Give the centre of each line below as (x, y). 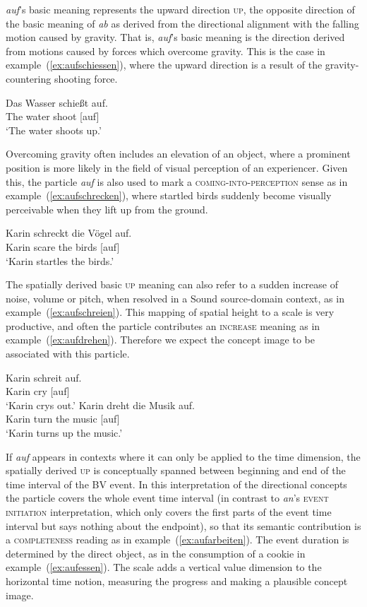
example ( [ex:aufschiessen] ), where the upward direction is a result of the (164, 65)
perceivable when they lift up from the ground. (107, 209)
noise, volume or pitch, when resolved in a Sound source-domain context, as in (175, 298)
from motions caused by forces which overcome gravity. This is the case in (166, 51)
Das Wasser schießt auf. (57, 102)
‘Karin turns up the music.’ (64, 433)
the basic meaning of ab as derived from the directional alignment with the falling (182, 23)
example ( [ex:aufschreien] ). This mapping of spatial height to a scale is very (170, 312)
